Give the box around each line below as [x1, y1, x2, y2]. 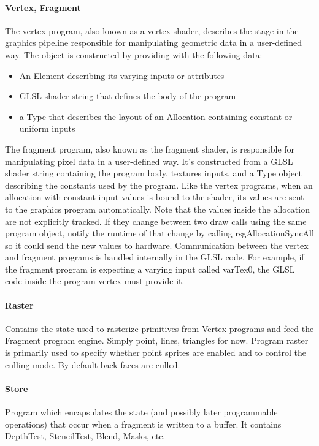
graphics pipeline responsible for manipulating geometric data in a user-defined [5, 36, 302, 49]
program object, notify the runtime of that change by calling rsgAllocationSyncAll [5, 227, 314, 240]
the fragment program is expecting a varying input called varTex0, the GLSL [5, 262, 295, 275]
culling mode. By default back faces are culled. [5, 358, 180, 371]
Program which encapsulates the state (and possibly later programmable [5, 406, 278, 418]
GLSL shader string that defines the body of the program [19, 89, 236, 102]
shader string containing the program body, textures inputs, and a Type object [5, 167, 302, 180]
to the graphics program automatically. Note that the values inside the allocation [5, 202, 310, 215]
